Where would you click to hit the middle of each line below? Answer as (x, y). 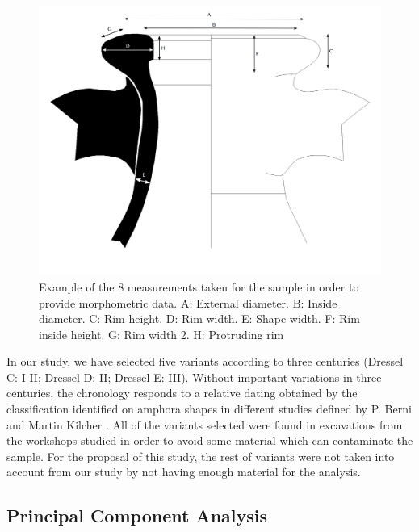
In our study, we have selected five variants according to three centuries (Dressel (205, 361)
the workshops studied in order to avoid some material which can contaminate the (210, 440)
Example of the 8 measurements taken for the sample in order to (199, 286)
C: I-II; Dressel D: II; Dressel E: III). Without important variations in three (194, 377)
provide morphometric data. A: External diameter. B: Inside (188, 302)
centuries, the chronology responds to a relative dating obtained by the (182, 393)
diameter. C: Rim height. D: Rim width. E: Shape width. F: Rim (199, 318)
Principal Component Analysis (137, 515)
